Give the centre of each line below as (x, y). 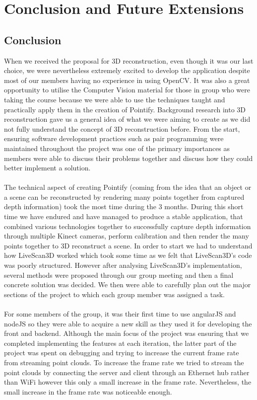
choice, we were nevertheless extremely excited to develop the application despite (127, 70)
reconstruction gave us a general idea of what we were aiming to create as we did (127, 119)
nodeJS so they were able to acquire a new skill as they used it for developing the (128, 323)
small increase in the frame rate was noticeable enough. (88, 391)
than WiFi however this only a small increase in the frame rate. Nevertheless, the (128, 382)
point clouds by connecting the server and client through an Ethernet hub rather (127, 372)
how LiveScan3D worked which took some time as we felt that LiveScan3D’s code (128, 255)
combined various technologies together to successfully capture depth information (128, 226)
